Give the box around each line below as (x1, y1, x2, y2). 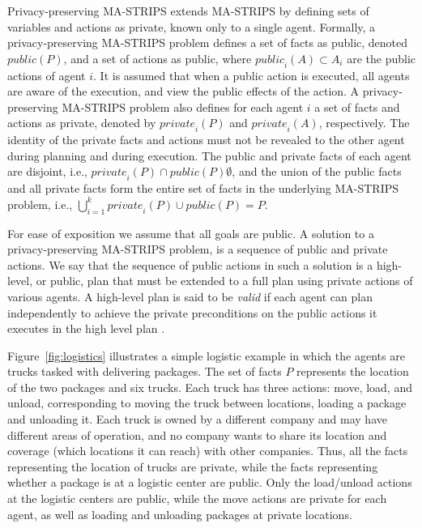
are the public (347, 49, 416, 66)
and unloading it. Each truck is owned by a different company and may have (7, 411, 387, 428)
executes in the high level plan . (7, 320, 165, 337)
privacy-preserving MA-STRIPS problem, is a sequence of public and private (7, 241, 388, 258)
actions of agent (7, 66, 86, 83)
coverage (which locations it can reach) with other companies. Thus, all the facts (7, 442, 408, 459)
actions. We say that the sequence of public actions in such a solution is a (7, 256, 373, 273)
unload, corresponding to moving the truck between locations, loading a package (7, 394, 407, 411)
